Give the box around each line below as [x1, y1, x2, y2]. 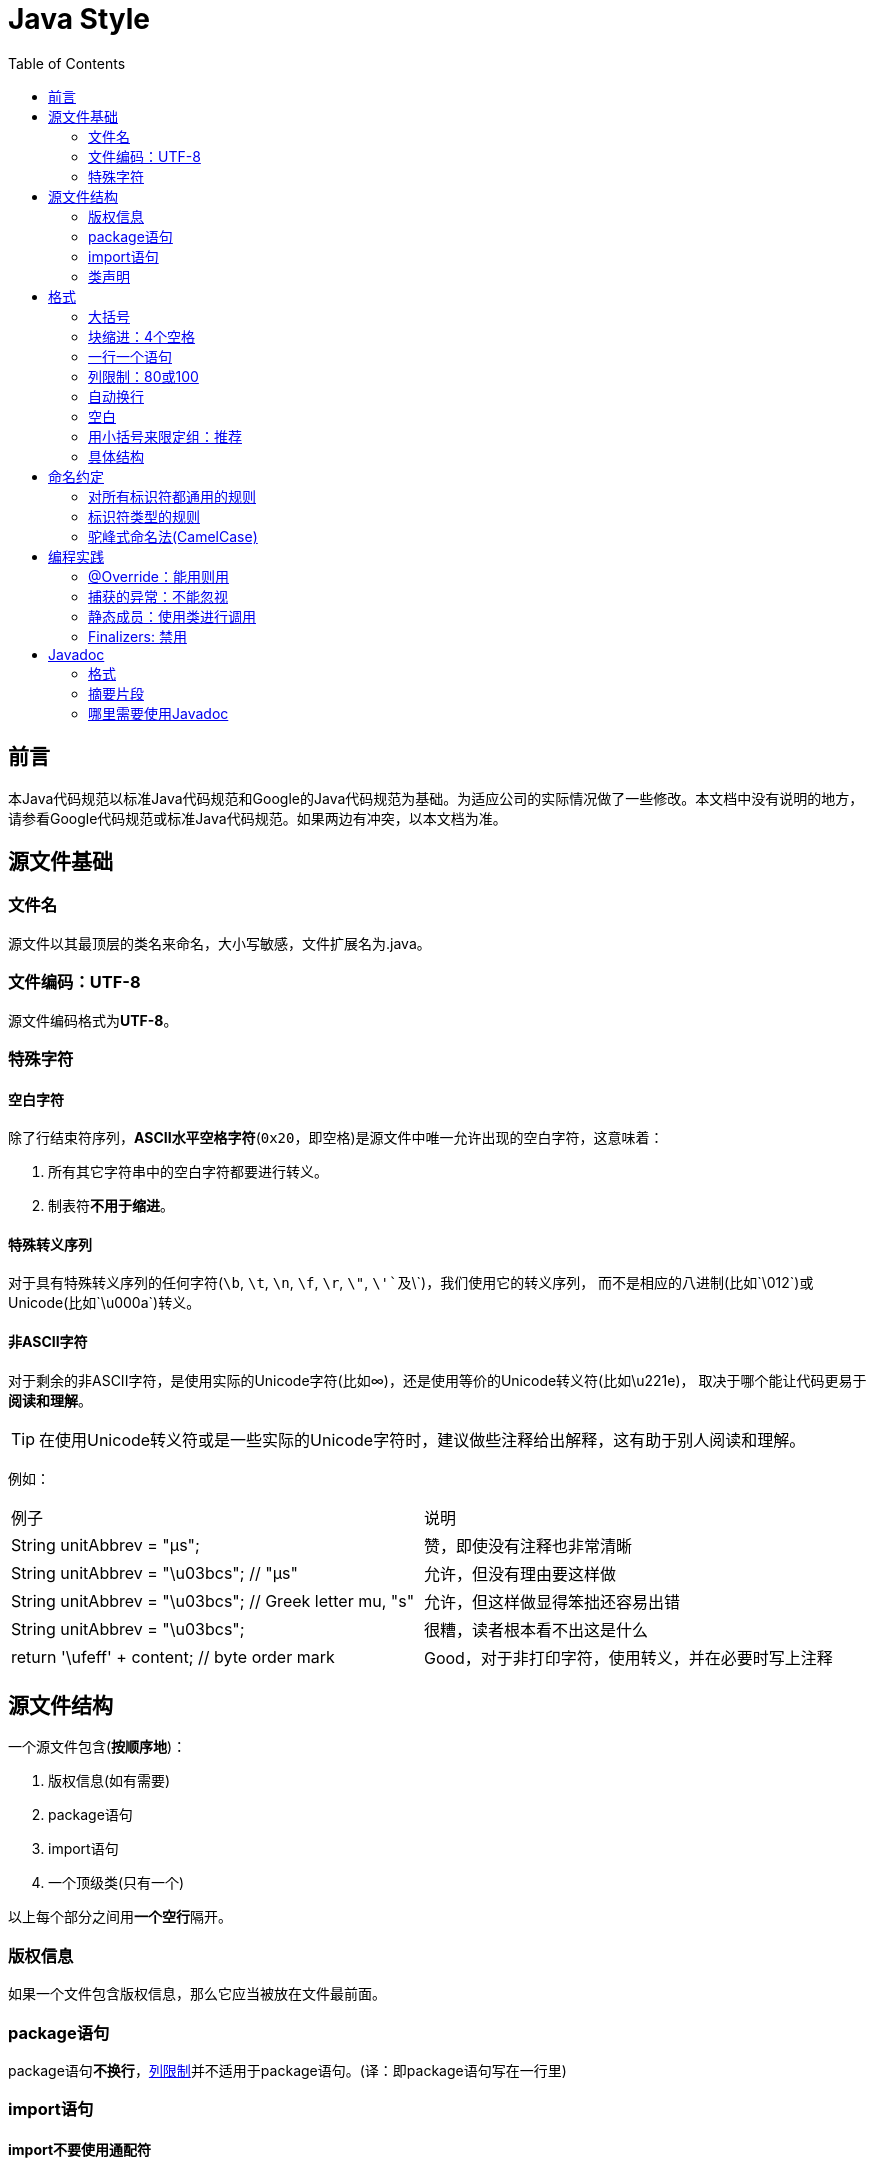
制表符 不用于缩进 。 [48, 1197, 174, 1215]
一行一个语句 [88, 347, 172, 365]
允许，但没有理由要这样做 [423, 1563, 616, 1584]
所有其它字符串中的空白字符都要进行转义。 [48, 1163, 328, 1181]
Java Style [8, 2, 150, 36]
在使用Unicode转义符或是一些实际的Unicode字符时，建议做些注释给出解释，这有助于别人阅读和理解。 [39, 1429, 806, 1450]
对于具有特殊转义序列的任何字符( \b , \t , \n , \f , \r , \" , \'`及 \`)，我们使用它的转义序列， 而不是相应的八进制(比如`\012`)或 [8, 1274, 814, 1292]
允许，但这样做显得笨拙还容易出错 [423, 1591, 680, 1612]
